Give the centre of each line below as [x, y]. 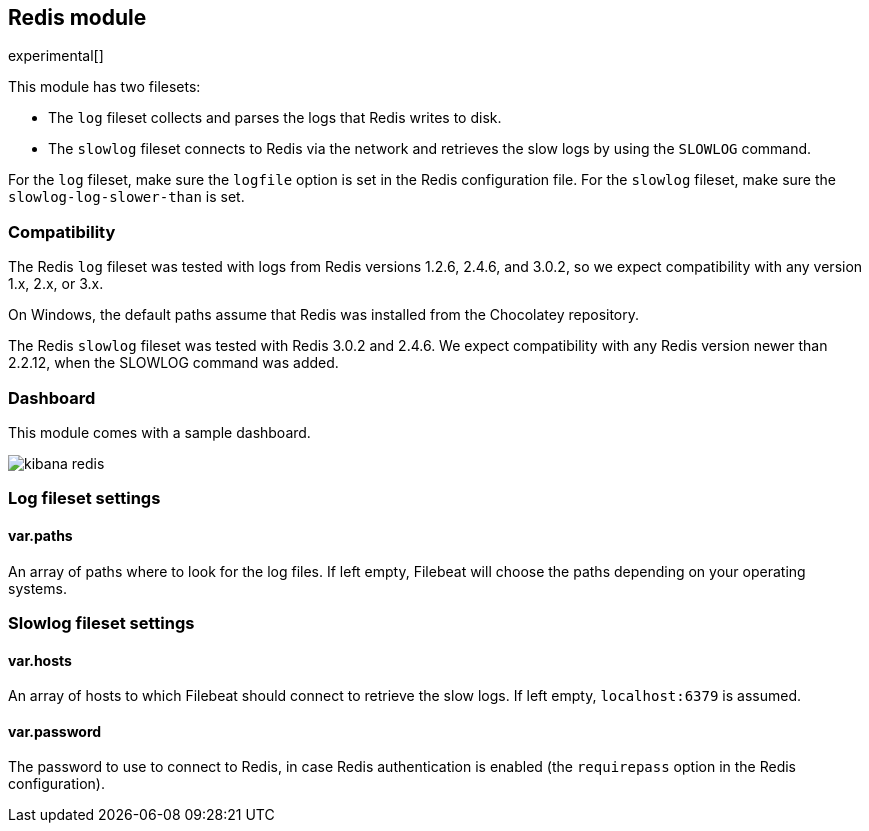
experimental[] [56, 56]
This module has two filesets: [104, 87]
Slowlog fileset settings [101, 622]
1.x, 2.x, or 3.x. [56, 284]
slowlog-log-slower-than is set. [126, 197]
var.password [55, 731]
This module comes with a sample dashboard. [159, 432]
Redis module [77, 17]
